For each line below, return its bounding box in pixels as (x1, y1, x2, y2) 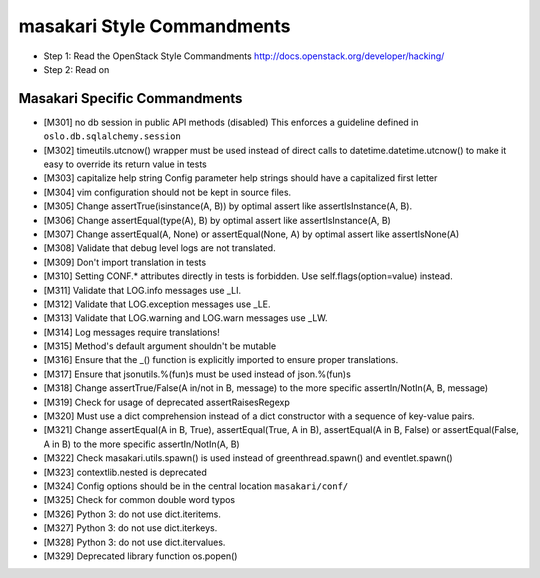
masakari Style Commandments (18, 15, 291, 37)
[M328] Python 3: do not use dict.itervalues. (43, 536, 226, 548)
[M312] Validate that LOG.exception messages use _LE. (43, 298, 271, 310)
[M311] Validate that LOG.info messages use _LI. (43, 284, 242, 296)
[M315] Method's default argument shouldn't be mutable (43, 340, 277, 352)
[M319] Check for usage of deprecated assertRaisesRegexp (43, 396, 290, 408)
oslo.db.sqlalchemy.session (43, 131, 182, 142)
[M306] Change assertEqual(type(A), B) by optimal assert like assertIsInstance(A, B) (43, 214, 392, 226)
